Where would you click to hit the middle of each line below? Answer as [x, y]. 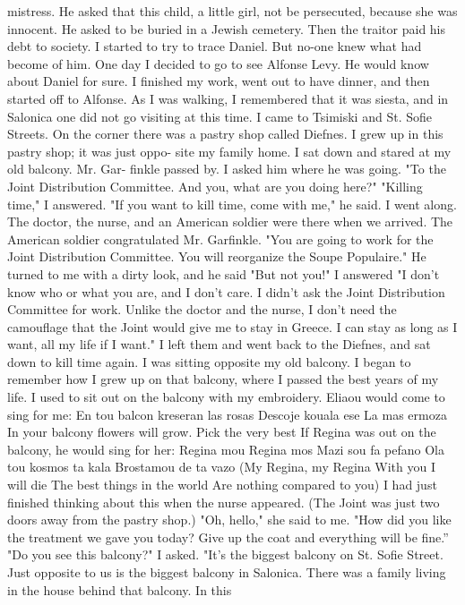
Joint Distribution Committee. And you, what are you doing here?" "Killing [215, 186]
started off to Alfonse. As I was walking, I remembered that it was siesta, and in [228, 98]
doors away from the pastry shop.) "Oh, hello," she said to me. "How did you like [229, 520]
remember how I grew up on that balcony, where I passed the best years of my [223, 379]
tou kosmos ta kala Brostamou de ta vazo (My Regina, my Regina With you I [221, 467]
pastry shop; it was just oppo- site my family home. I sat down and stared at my [229, 151]
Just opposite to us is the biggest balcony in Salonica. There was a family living [227, 572]
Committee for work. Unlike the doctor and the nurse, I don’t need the [202, 309]
